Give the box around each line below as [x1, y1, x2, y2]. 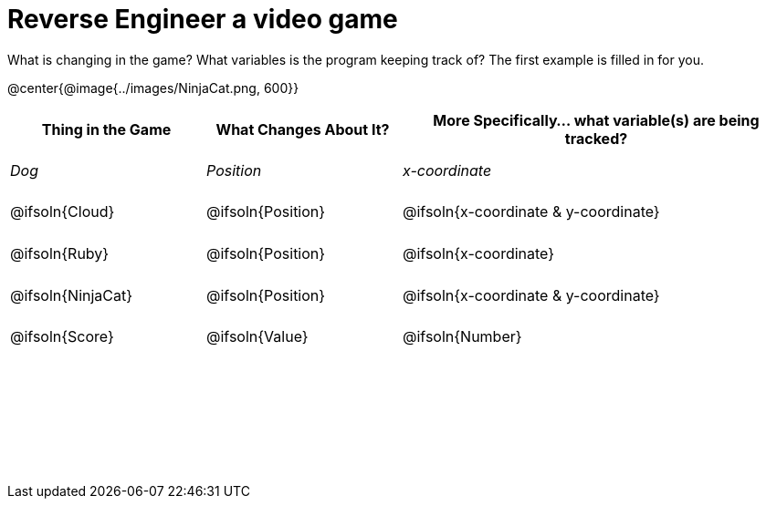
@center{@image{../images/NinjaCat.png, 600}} [7, 79, 299, 96]
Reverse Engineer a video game [7, 4, 398, 35]
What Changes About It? [215, 119, 390, 139]
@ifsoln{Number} [403, 327, 522, 346]
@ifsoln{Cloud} [10, 202, 115, 222]
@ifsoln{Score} [10, 327, 114, 346]
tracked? [564, 129, 628, 148]
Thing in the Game [41, 119, 172, 139]
